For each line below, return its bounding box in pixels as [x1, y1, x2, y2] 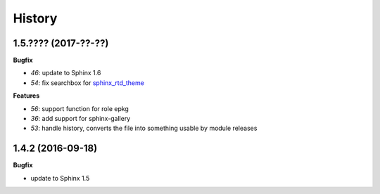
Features [13, 91, 40, 100]
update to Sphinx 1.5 [30, 174, 90, 182]
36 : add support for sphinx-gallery [30, 115, 131, 123]
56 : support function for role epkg [30, 104, 129, 112]
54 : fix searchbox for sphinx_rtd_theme [30, 78, 144, 87]
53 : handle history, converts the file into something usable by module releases [30, 124, 258, 133]
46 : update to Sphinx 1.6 [30, 69, 101, 77]
